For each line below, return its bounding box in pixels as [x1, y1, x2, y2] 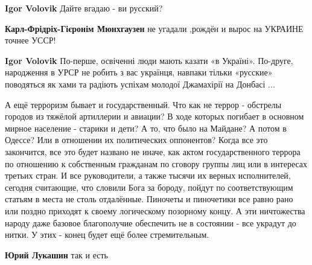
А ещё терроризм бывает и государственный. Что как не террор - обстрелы [5, 98, 282, 110]
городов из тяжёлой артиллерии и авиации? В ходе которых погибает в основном [5, 110, 304, 123]
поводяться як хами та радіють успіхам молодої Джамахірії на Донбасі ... [5, 77, 275, 90]
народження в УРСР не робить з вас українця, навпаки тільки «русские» [5, 66, 273, 78]
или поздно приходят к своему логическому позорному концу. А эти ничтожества [5, 204, 305, 217]
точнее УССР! [5, 34, 56, 46]
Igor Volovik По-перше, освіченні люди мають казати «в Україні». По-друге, [5, 54, 293, 66]
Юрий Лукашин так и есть [5, 248, 108, 261]
